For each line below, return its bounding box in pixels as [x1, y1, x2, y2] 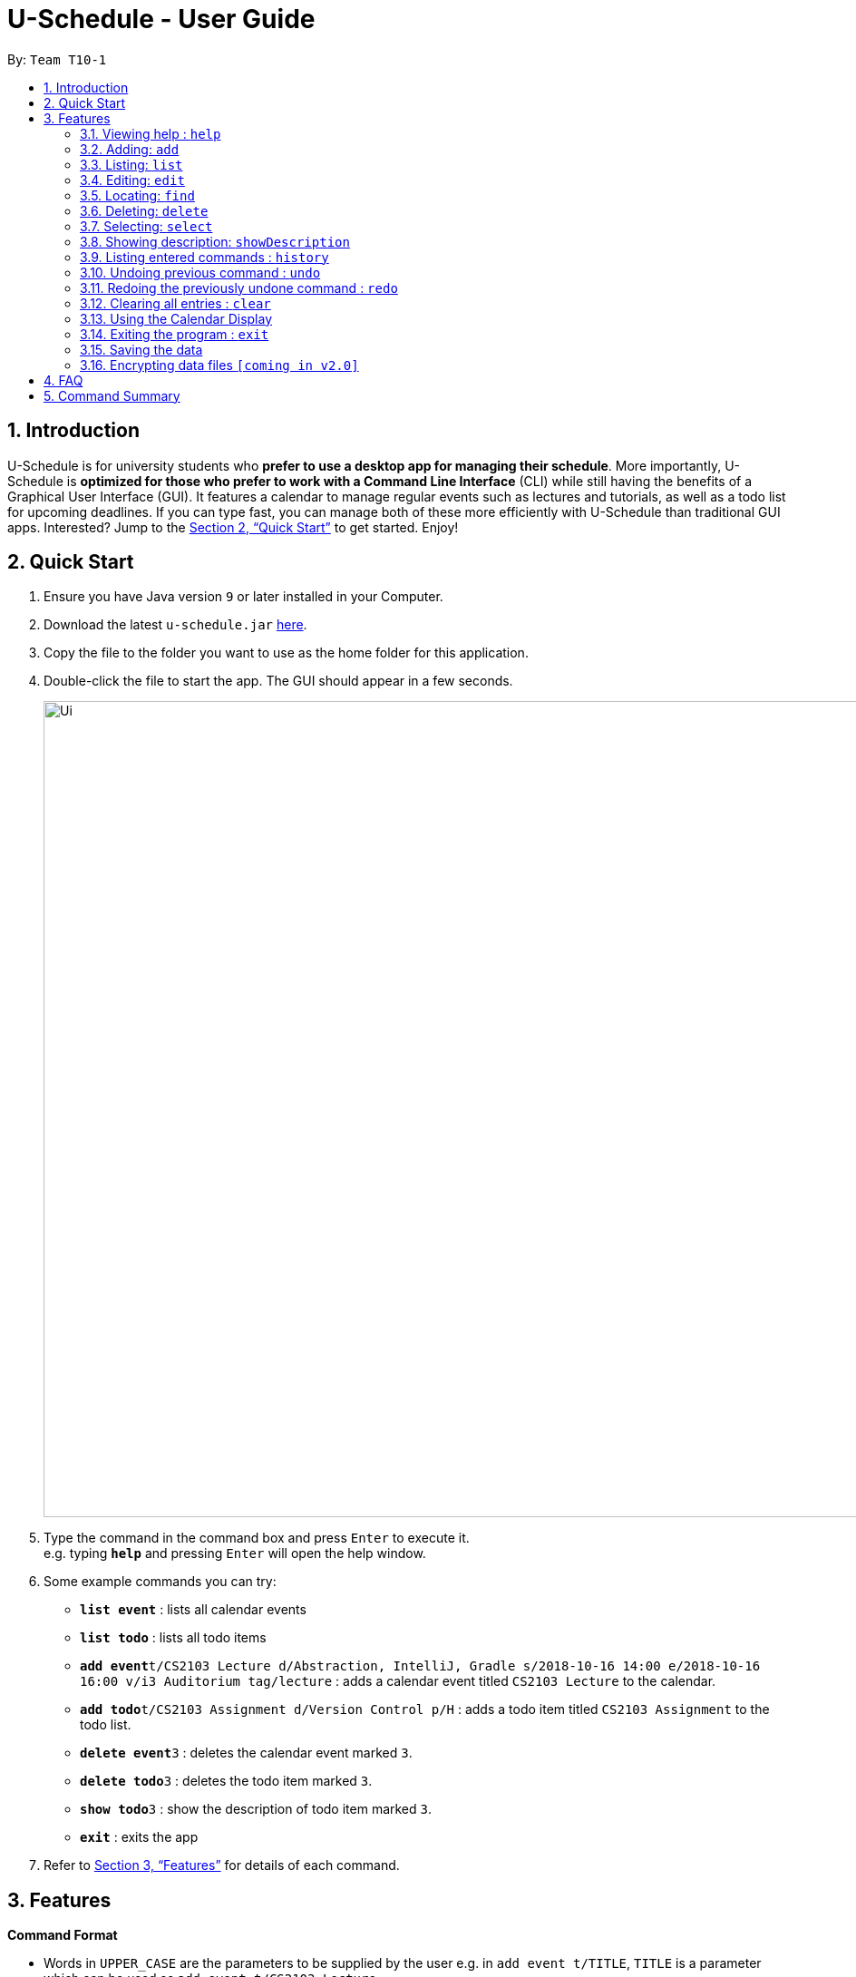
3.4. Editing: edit [80, 171, 185, 188]
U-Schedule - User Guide [7, 4, 316, 34]
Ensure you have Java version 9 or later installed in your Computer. [44, 589, 443, 605]
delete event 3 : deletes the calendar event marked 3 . [80, 1745, 413, 1761]
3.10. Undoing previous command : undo [80, 264, 321, 280]
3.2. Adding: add [80, 141, 180, 157]
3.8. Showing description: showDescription [80, 233, 350, 249]
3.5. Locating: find [80, 187, 195, 203]
